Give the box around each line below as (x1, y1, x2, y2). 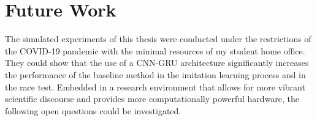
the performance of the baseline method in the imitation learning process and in (5, 68, 306, 81)
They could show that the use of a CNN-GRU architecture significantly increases (5, 56, 309, 69)
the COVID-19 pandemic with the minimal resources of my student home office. (5, 44, 305, 57)
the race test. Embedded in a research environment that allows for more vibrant (5, 80, 305, 93)
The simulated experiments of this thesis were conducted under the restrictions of (5, 32, 311, 45)
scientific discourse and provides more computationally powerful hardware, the (5, 92, 300, 105)
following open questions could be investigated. (5, 104, 181, 117)
